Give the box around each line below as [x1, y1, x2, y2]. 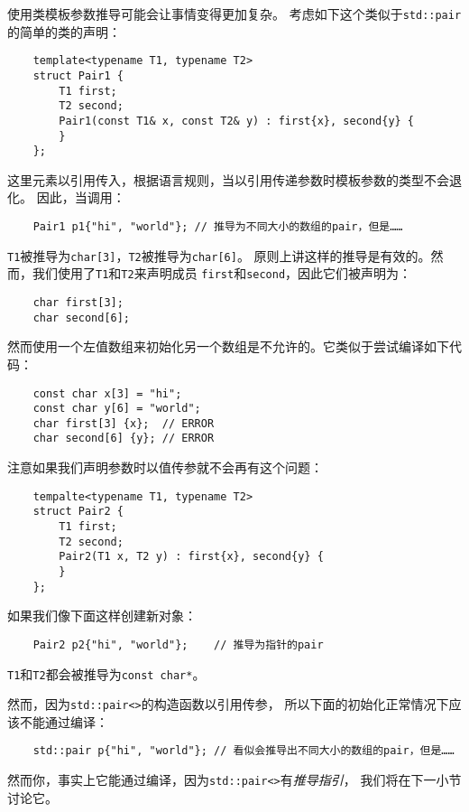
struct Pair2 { [32, 505, 124, 518]
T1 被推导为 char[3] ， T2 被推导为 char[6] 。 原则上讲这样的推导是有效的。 [7, 246, 431, 265]
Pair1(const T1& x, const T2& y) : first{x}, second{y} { [59, 114, 415, 127]
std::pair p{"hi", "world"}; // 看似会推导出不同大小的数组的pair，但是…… [32, 744, 455, 758]
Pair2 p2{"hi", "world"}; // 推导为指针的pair [32, 638, 324, 651]
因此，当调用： [36, 188, 125, 207]
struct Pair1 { [32, 69, 124, 82]
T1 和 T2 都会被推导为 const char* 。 [7, 664, 206, 683]
